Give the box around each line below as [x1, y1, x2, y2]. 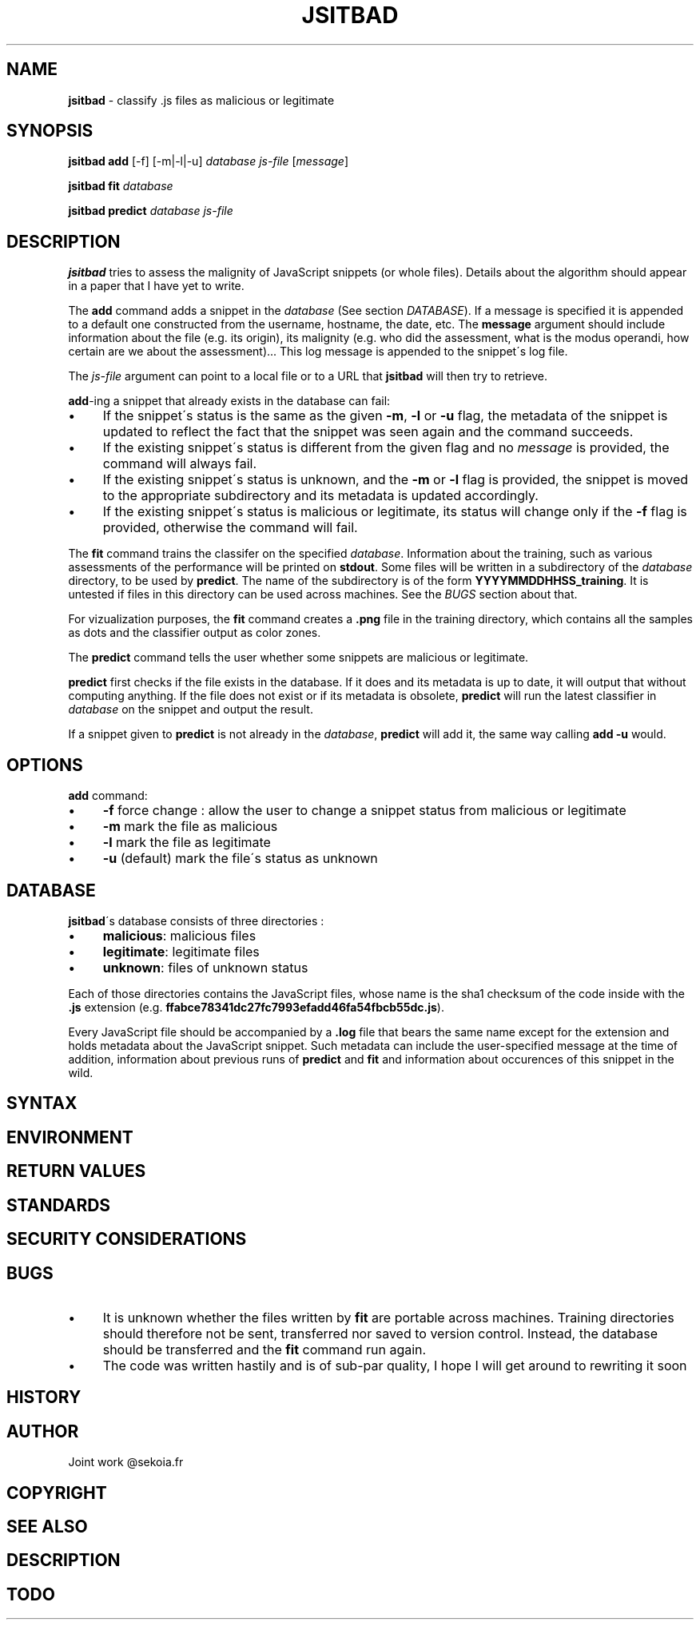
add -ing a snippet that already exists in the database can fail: [68, 394, 391, 408]
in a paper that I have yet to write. [68, 279, 245, 293]
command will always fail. [102, 455, 257, 472]
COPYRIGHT [6, 1482, 107, 1503]
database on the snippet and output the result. [68, 702, 313, 717]
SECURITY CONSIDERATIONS [6, 1229, 247, 1250]
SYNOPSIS [6, 121, 93, 141]
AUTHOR [6, 1421, 79, 1441]
